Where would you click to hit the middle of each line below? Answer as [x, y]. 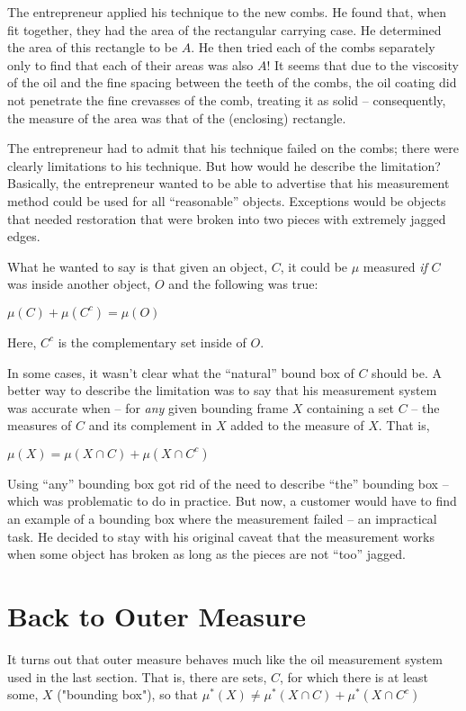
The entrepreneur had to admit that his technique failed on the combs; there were [233, 148]
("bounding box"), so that [128, 694]
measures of [40, 425]
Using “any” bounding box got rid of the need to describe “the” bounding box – [228, 483]
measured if [395, 266]
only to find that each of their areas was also [130, 64]
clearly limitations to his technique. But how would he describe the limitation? [224, 165]
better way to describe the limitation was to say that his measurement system [222, 390]
